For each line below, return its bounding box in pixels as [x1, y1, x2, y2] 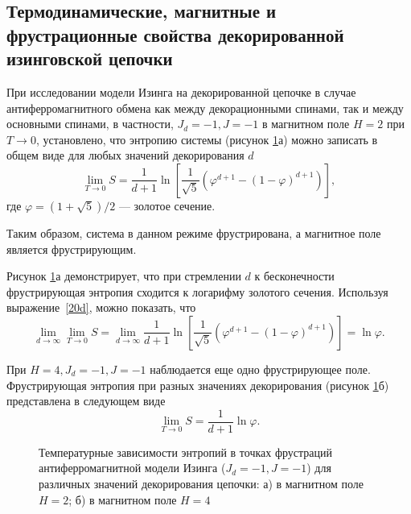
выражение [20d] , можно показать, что [6, 299, 196, 316]
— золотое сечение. [118, 197, 216, 213]
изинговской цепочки [6, 46, 173, 71]
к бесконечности [254, 267, 335, 284]
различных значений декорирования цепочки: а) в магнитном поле [39, 475, 364, 491]
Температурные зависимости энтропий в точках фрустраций [39, 443, 332, 460]
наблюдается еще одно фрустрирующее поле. [150, 360, 371, 377]
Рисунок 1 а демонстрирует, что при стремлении [6, 267, 241, 284]
